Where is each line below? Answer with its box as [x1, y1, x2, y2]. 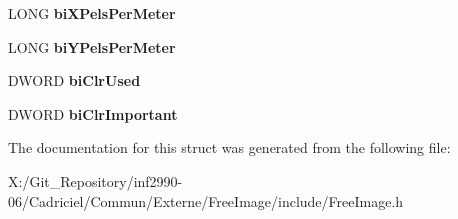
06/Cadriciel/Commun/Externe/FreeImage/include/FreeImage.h [8, 190, 404, 211]
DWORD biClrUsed [8, 70, 141, 91]
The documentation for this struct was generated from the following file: [8, 137, 451, 158]
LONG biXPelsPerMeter [8, 3, 176, 23]
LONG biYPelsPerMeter [8, 36, 176, 57]
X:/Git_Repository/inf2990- [8, 170, 183, 191]
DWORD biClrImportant [8, 103, 178, 124]
